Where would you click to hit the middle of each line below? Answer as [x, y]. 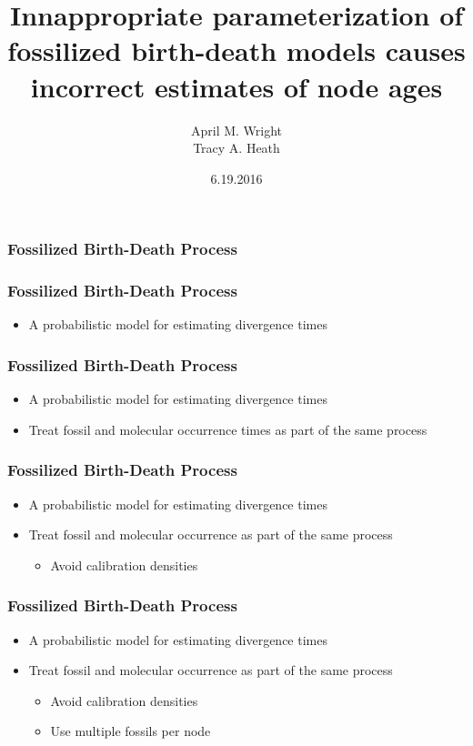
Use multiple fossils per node [131, 731]
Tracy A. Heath [236, 148]
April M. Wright [236, 130]
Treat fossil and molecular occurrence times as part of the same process [228, 429]
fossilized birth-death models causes [236, 50]
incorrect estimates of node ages [236, 86]
